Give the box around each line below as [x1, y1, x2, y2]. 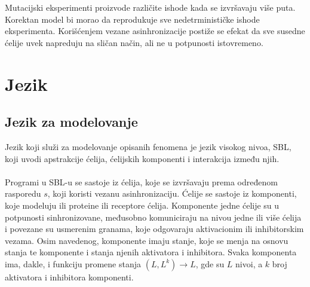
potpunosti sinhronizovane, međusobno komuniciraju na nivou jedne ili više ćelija [5, 210, 302, 223]
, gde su [195, 257, 225, 270]
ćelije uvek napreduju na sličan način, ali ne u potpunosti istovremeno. [5, 36, 263, 48]
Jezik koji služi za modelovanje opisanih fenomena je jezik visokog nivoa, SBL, [5, 140, 291, 152]
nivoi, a [235, 257, 263, 270]
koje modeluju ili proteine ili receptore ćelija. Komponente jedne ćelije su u [5, 199, 280, 211]
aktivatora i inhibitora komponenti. [5, 270, 134, 283]
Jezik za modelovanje [5, 112, 138, 131]
